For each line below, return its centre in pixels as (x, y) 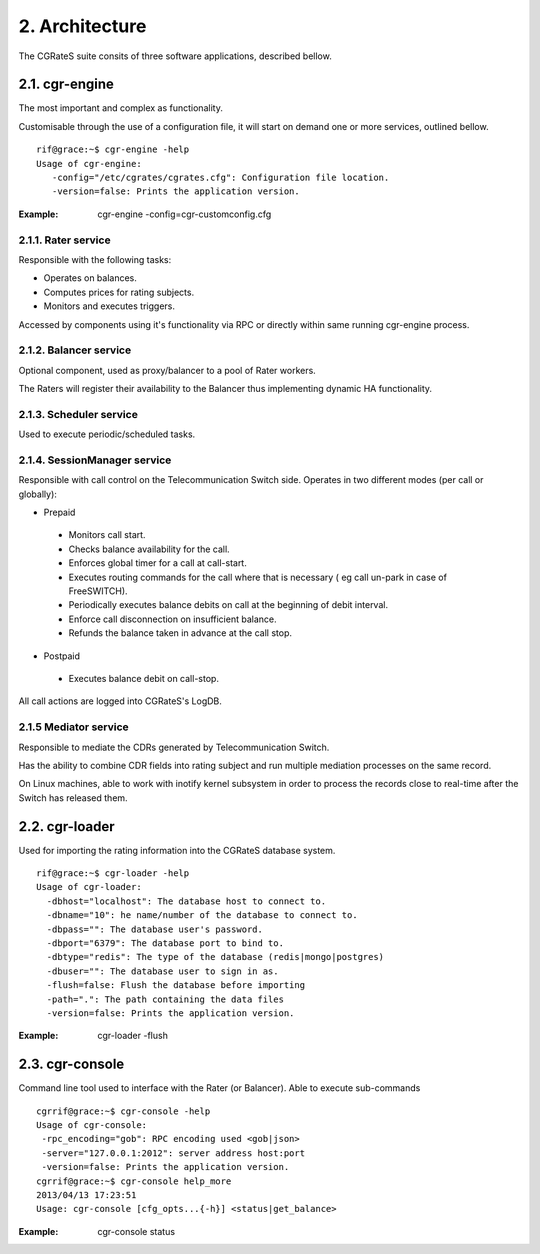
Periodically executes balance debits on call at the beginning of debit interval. (228, 605)
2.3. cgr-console (71, 1064)
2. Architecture (82, 26)
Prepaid (59, 512)
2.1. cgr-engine (66, 84)
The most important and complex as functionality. (121, 108)
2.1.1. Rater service (64, 240)
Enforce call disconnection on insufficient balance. (172, 619)
